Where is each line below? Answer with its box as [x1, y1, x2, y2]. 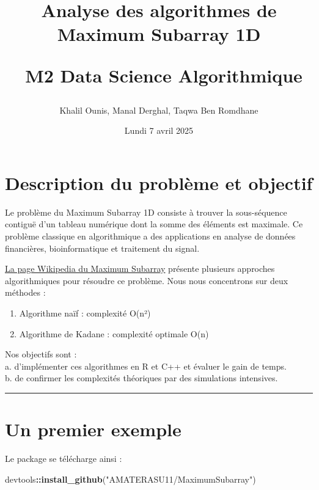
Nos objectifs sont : [5, 348, 77, 360]
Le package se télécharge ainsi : [5, 452, 122, 465]
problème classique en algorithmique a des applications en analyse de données [5, 230, 296, 243]
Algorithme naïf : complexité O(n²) [19, 307, 151, 320]
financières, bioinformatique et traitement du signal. [5, 241, 200, 254]
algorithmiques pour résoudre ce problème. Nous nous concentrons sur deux [5, 274, 288, 287]
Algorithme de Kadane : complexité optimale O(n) [19, 327, 209, 340]
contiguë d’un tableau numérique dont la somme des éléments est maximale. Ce [5, 218, 303, 230]
